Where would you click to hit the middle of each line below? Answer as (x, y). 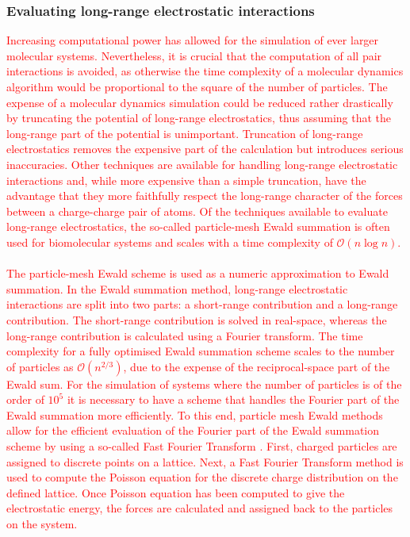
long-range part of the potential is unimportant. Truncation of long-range (185, 133)
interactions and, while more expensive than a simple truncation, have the (186, 180)
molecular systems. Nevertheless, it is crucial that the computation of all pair (194, 55)
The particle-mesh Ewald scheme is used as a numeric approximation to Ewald (198, 273)
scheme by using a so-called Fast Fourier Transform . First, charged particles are (202, 446)
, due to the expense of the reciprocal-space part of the (257, 366)
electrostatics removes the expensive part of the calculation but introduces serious (205, 149)
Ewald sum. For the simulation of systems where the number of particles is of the (204, 384)
